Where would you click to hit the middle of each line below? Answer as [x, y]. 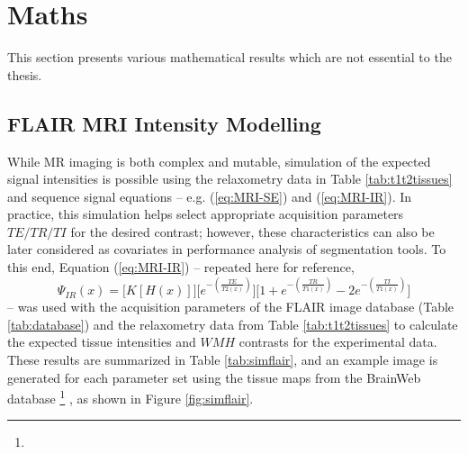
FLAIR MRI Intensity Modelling [164, 123]
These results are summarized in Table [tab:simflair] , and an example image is [223, 359]
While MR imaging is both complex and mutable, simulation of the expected [219, 161]
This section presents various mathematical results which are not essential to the [229, 57]
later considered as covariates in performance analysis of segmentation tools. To [227, 249]
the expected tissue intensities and [102, 342]
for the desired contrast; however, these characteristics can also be [252, 231]
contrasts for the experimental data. [338, 342]
